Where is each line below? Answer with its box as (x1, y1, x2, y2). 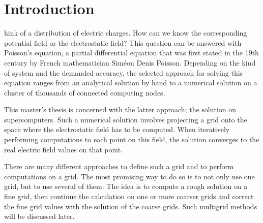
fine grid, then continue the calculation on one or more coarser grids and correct (4, 191, 254, 202)
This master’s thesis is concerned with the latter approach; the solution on (4, 104, 237, 115)
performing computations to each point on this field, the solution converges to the (4, 134, 259, 145)
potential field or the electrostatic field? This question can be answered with (4, 37, 242, 48)
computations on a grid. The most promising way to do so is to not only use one (4, 171, 255, 181)
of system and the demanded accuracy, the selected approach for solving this (4, 67, 243, 78)
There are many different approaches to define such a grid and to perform (4, 161, 234, 172)
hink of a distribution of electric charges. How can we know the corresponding (4, 27, 247, 38)
